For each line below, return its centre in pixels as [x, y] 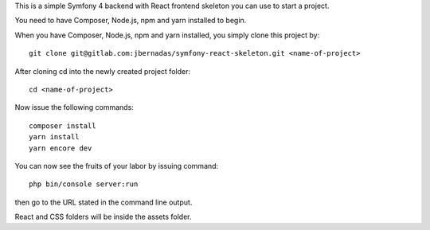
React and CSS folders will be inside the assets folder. [103, 217]
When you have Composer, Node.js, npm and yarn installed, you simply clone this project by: [167, 35]
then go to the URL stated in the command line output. [104, 202]
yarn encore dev [61, 148]
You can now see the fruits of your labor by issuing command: [117, 166]
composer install [63, 126]
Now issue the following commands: [74, 107]
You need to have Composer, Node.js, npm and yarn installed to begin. [131, 21]
